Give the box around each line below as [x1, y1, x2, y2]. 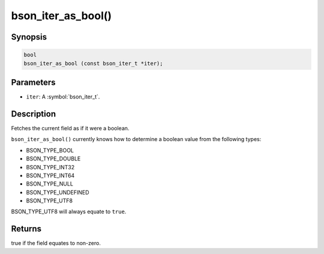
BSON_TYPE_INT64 [26, 172, 75, 179]
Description [11, 109, 56, 119]
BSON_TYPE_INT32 [26, 163, 75, 171]
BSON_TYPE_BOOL [26, 147, 74, 154]
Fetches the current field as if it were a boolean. [11, 124, 130, 132]
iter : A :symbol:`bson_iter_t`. [26, 93, 100, 100]
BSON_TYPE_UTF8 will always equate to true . [11, 208, 127, 216]
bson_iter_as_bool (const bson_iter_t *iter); [23, 60, 163, 67]
